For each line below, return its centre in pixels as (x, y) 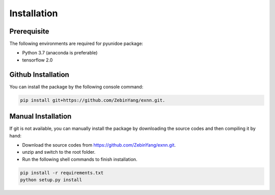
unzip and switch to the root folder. (59, 152)
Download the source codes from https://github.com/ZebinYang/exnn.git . (99, 145)
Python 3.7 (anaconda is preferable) (60, 53)
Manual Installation (40, 116)
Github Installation (39, 75)
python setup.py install (51, 180)
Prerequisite (29, 31)
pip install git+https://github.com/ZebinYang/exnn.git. (93, 100)
